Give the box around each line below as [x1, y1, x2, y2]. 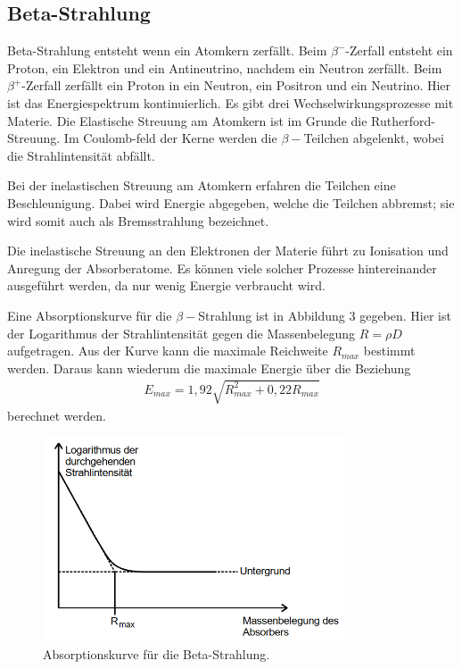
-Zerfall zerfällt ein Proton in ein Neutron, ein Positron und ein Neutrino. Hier [21, 76, 451, 95]
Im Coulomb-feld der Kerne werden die [63, 129, 277, 147]
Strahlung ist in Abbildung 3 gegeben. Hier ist [198, 305, 451, 324]
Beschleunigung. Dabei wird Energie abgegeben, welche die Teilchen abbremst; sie [7, 193, 455, 212]
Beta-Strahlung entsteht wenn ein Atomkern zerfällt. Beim [7, 41, 327, 60]
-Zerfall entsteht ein [345, 41, 453, 60]
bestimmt [363, 341, 416, 360]
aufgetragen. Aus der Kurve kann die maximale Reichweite [7, 341, 328, 360]
